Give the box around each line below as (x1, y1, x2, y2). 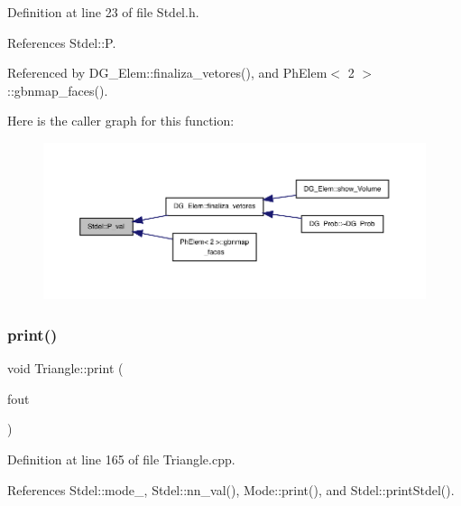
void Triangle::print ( (7, 359, 124, 378)
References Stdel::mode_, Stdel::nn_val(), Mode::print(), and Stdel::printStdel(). (7, 480, 455, 499)
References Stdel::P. (7, 33, 116, 52)
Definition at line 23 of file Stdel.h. (7, 3, 199, 21)
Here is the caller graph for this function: (7, 111, 235, 130)
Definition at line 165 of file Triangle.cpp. (7, 449, 235, 468)
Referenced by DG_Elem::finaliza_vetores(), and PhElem (7, 63, 327, 82)
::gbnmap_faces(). (7, 80, 108, 99)
